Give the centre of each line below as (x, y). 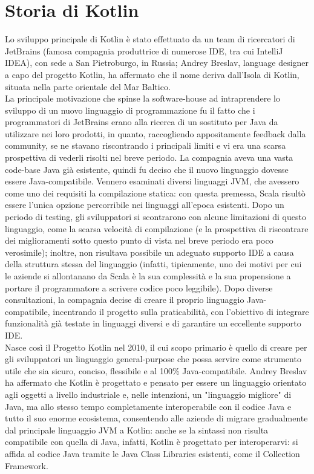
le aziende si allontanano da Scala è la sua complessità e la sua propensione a (148, 276)
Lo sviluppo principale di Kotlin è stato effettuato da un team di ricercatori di (150, 39)
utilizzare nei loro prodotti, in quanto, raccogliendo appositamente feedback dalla (155, 133)
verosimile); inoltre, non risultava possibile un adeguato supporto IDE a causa (149, 252)
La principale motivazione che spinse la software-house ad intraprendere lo (142, 98)
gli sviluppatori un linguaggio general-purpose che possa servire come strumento (153, 359)
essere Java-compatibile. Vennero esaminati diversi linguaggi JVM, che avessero (152, 181)
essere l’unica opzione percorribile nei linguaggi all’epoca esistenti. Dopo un (145, 205)
